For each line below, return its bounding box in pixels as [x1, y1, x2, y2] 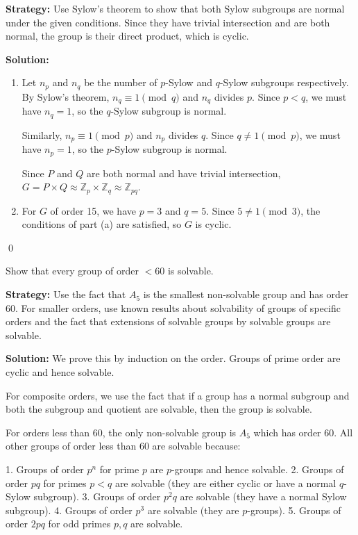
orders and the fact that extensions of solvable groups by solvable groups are [6, 314, 331, 329]
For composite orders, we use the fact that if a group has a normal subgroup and [6, 388, 350, 402]
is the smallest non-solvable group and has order [143, 287, 349, 302]
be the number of [84, 75, 157, 90]
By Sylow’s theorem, [22, 89, 110, 104]
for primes [43, 475, 87, 490]
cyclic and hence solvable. [6, 365, 114, 379]
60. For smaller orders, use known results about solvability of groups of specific [6, 300, 341, 315]
